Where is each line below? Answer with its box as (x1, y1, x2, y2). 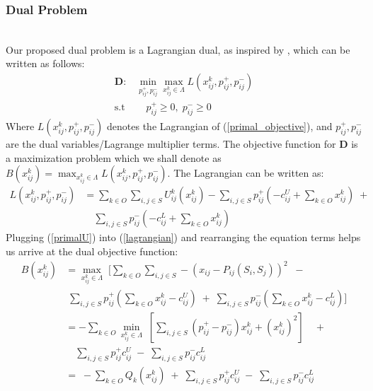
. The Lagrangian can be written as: (167, 165, 324, 180)
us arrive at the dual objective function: (6, 243, 178, 258)
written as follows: (6, 56, 85, 71)
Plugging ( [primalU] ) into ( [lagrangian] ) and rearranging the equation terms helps (6, 230, 361, 245)
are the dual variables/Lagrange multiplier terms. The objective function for (6, 136, 336, 151)
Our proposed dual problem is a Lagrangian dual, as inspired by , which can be (6, 42, 350, 57)
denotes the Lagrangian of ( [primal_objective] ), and (107, 119, 333, 134)
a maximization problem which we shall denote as (6, 150, 222, 165)
